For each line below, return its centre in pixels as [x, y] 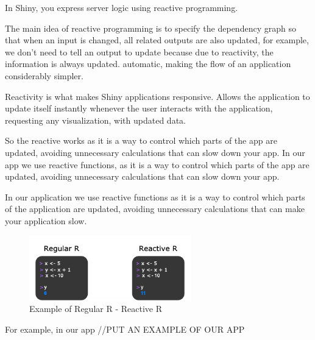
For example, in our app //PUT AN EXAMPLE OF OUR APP [125, 329]
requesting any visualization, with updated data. [95, 120]
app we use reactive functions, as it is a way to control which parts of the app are [157, 164]
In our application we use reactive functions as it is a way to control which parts [155, 197]
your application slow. [46, 220]
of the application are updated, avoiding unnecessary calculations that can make [155, 209]
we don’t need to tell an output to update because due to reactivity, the [139, 51]
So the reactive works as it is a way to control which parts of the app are [141, 140]
